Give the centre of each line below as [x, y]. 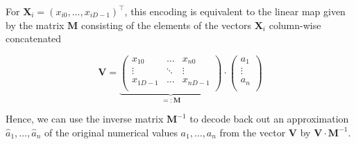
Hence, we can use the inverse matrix [85, 119]
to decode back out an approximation [269, 119]
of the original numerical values [111, 132]
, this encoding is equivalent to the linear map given [235, 11]
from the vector [253, 132]
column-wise [295, 25]
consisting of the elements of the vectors [166, 25]
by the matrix [35, 25]
